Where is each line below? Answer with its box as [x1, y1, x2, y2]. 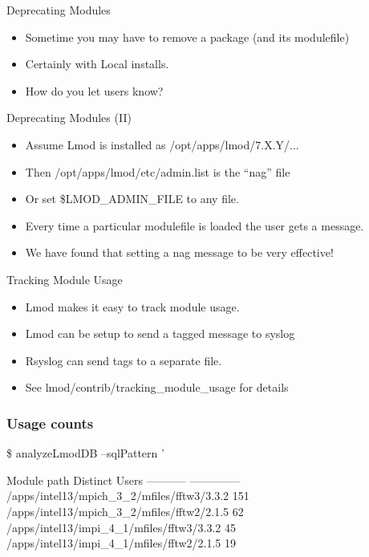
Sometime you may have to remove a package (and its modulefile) [25, 28, 350, 45]
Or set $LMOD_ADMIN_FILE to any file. [25, 190, 239, 207]
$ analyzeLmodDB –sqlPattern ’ [6, 445, 164, 461]
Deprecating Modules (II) [6, 109, 132, 126]
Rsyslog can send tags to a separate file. [25, 352, 222, 368]
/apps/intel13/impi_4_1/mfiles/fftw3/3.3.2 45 [6, 518, 236, 535]
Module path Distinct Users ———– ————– [6, 471, 241, 488]
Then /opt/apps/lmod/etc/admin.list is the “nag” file [25, 163, 290, 180]
